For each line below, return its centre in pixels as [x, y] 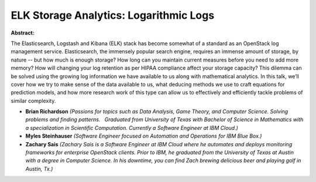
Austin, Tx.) [39, 169]
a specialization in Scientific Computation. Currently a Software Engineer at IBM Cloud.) [132, 128]
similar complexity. [33, 101]
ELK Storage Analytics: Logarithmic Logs [113, 15]
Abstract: [23, 33]
